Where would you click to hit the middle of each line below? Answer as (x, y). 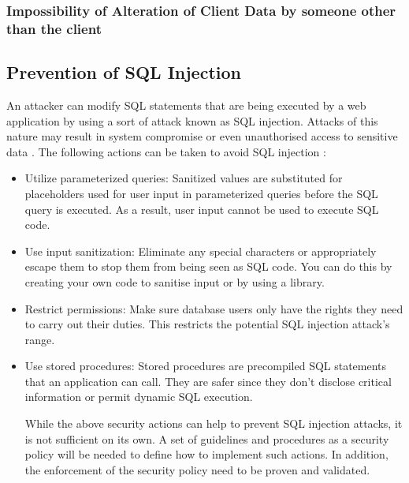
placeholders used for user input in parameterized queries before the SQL (201, 193)
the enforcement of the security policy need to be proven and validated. (197, 469)
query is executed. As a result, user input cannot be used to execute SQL (202, 209)
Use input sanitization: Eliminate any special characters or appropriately (201, 251)
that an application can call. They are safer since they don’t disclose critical (208, 381)
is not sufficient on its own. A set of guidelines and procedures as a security (207, 438)
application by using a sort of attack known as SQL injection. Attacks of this (192, 120)
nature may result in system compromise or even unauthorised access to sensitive (202, 136)
